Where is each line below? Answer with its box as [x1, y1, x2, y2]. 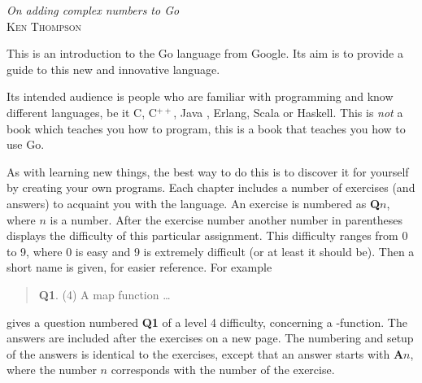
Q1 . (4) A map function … [38, 285, 171, 302]
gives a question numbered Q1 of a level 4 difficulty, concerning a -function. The [7, 313, 407, 330]
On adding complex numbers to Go [7, 2, 180, 18]
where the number [7, 361, 97, 378]
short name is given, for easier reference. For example [7, 259, 272, 276]
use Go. [7, 136, 45, 153]
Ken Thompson [7, 17, 82, 34]
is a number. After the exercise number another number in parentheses [50, 211, 402, 228]
